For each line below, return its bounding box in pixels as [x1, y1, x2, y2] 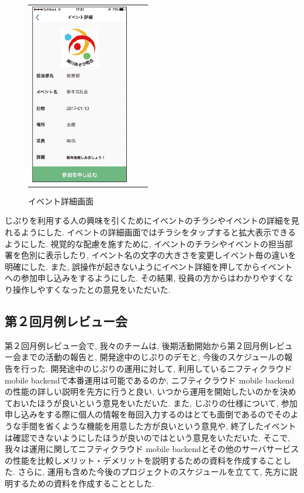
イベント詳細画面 [28, 194, 94, 207]
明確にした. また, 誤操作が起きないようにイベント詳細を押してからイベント [5, 260, 293, 272]
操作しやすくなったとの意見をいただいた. [12, 283, 171, 295]
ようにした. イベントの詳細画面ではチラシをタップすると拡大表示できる [20, 226, 296, 238]
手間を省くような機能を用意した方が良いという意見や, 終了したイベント [20, 419, 296, 432]
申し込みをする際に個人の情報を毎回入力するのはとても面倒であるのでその [5, 408, 291, 420]
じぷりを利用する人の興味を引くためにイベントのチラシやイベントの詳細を [5, 214, 291, 227]
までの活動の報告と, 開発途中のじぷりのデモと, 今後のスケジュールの [20, 351, 285, 363]
